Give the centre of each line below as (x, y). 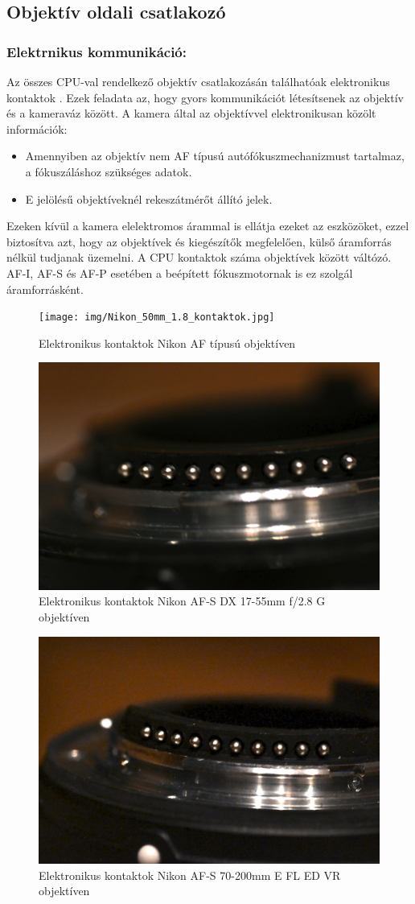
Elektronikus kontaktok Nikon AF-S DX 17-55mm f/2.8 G (182, 601)
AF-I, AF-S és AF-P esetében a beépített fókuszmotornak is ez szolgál (180, 272)
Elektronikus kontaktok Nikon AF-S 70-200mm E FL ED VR (190, 875)
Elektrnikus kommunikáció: (97, 51)
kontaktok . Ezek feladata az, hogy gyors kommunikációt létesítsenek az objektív (205, 97)
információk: (37, 128)
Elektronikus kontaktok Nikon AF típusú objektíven (167, 343)
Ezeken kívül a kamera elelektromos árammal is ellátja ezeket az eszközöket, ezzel (208, 226)
